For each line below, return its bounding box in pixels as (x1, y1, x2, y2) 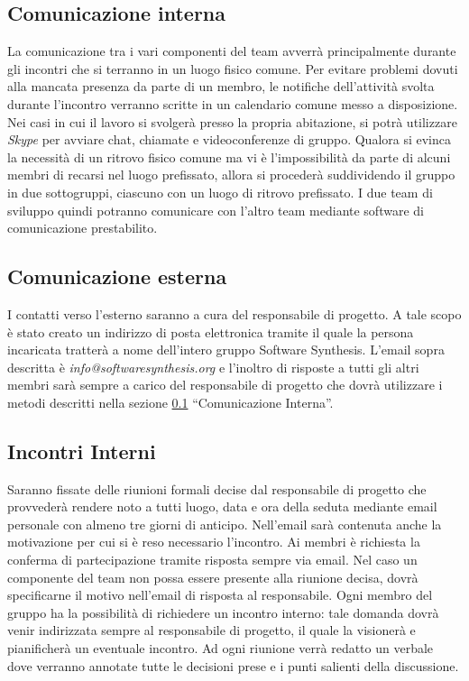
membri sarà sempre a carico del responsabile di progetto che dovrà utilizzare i (7, 375, 443, 394)
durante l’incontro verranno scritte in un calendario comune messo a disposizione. (7, 94, 458, 113)
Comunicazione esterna (7, 262, 227, 290)
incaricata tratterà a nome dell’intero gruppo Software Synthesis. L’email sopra (7, 340, 445, 359)
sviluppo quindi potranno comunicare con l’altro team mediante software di (7, 200, 424, 219)
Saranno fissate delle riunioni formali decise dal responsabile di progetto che (7, 479, 427, 498)
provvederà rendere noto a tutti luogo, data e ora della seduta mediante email (7, 497, 437, 516)
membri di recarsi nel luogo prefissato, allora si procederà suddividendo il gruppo (7, 165, 455, 184)
